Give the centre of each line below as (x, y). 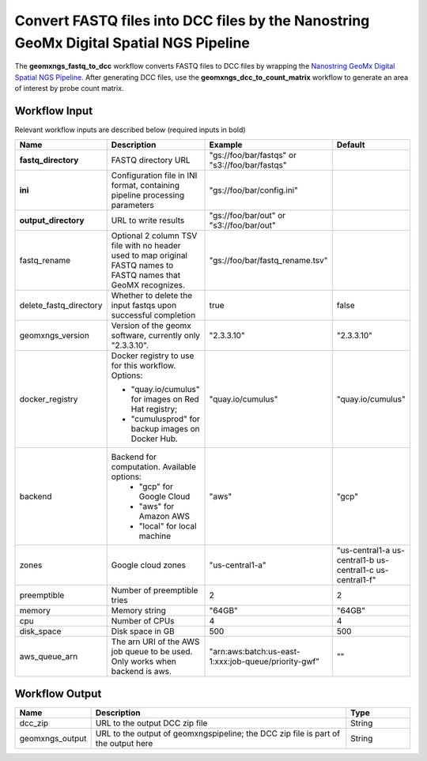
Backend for (134, 457)
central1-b (355, 560)
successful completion (153, 315)
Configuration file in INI (154, 175)
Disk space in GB (143, 631)
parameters (132, 205)
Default (351, 145)
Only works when (144, 661)
